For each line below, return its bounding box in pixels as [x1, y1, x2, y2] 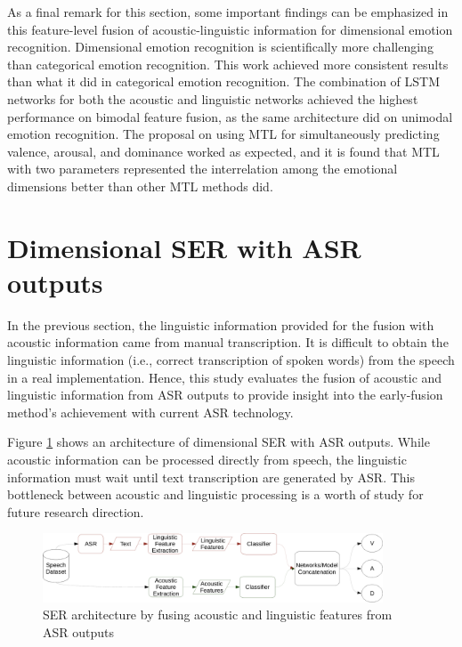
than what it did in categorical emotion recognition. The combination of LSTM [7, 72, 441, 91]
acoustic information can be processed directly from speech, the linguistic [7, 450, 407, 468]
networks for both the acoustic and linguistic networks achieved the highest [7, 89, 418, 108]
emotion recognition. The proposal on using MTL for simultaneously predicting [7, 125, 440, 143]
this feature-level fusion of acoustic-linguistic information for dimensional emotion [7, 20, 453, 38]
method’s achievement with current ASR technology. [7, 402, 294, 421]
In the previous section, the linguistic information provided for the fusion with [7, 315, 434, 334]
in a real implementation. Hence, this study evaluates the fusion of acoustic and [7, 368, 442, 386]
